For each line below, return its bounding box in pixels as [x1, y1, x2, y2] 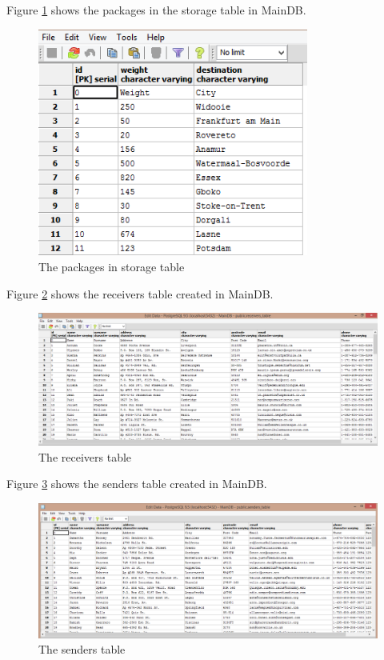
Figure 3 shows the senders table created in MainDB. [6, 475, 267, 492]
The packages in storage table [38, 258, 185, 274]
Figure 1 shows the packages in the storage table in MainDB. [6, 2, 306, 18]
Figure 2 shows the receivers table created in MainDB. [6, 285, 274, 302]
